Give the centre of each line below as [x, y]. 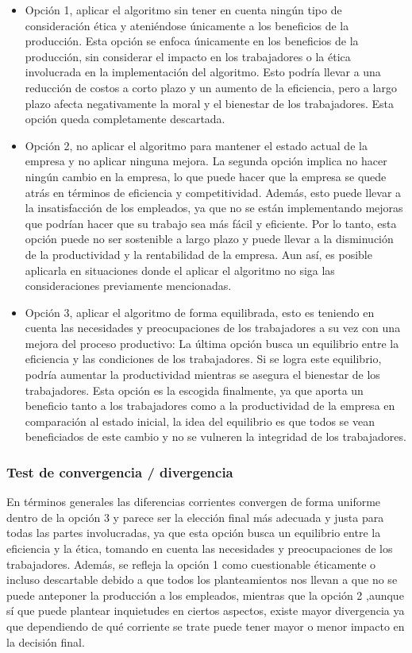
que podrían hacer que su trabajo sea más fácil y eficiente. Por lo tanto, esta [211, 223]
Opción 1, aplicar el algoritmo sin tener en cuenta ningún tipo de [183, 10]
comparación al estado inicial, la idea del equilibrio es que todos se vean [200, 421]
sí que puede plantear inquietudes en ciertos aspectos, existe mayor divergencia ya [206, 610]
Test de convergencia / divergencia [120, 471]
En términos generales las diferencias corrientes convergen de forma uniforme [194, 502]
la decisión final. [46, 641]
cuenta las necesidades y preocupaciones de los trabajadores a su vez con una [213, 328]
